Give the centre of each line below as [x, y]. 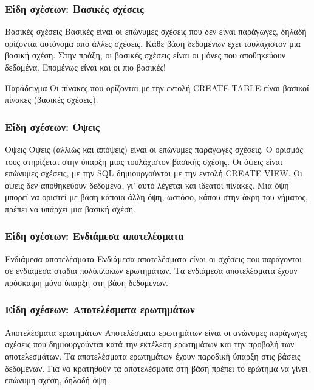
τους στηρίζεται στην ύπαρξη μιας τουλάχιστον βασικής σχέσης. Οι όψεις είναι [144, 161]
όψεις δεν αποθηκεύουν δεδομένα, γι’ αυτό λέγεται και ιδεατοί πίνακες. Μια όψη [147, 185]
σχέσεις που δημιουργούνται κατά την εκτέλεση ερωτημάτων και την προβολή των [150, 344]
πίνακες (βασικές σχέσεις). [52, 99]
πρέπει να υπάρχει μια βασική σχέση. [70, 208]
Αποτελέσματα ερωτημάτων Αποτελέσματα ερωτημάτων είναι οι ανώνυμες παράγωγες [156, 332]
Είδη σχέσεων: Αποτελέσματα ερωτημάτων [100, 309]
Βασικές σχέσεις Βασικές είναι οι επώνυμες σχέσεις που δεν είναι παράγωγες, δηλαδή [156, 31]
